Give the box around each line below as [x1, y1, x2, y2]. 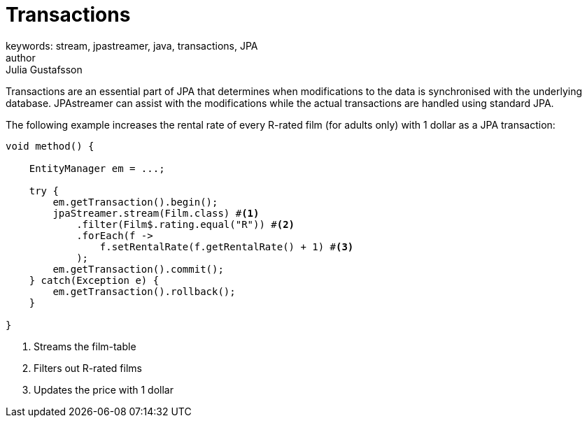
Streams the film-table [34, 340, 136, 352]
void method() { [6, 140, 94, 152]
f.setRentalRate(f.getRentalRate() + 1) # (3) [99, 241, 354, 252]
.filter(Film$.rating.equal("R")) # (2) [76, 218, 295, 230]
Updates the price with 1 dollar [34, 383, 174, 396]
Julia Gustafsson [6, 63, 83, 76]
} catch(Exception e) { [29, 274, 160, 286]
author [6, 51, 36, 64]
